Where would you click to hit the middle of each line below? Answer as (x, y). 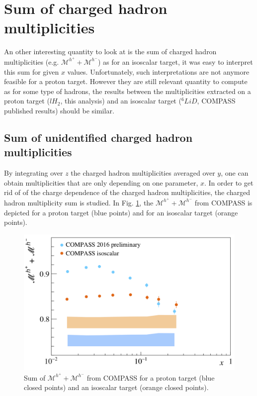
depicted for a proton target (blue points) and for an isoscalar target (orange (121, 212)
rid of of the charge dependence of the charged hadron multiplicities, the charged (127, 192)
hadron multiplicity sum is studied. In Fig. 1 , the (79, 202)
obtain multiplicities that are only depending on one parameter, (101, 182)
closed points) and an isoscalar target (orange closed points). (116, 387)
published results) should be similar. (59, 110)
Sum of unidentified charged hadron (98, 137)
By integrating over (34, 173)
